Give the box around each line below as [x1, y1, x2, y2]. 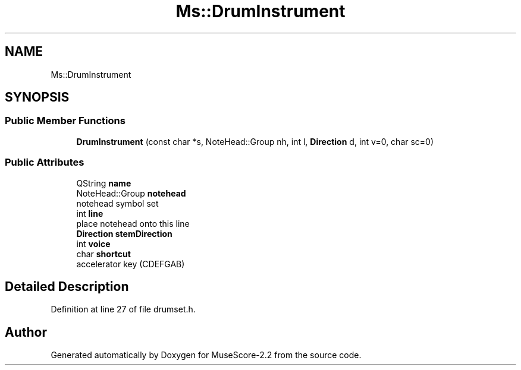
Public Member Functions [5, 115, 125, 127]
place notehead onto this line [76, 218, 190, 229]
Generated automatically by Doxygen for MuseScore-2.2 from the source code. [51, 350, 362, 360]
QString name [76, 178, 131, 188]
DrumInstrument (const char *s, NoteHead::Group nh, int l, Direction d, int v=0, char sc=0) [76, 136, 434, 147]
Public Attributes [5, 156, 84, 169]
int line [76, 208, 103, 219]
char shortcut [76, 248, 131, 259]
